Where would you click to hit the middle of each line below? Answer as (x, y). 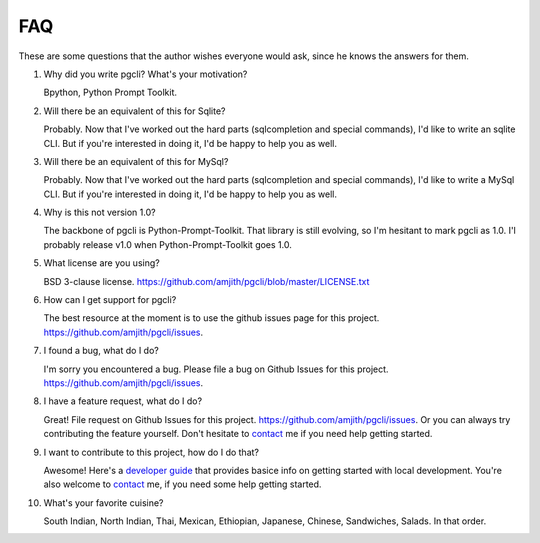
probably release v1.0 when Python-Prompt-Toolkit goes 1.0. (167, 244)
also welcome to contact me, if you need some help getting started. (182, 484)
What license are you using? (101, 263)
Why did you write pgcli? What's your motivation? (145, 74)
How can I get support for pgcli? (110, 300)
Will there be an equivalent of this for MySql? (136, 161)
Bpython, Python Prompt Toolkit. (110, 92)
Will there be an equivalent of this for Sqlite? (134, 111)
